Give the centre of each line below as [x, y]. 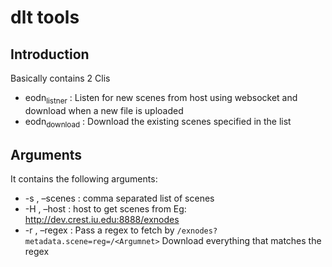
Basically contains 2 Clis [60, 78]
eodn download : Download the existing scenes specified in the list [158, 122]
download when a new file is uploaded [104, 110]
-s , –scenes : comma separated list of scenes [119, 198]
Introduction [50, 54]
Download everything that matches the [241, 241]
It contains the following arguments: [84, 179]
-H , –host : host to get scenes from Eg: [105, 209]
